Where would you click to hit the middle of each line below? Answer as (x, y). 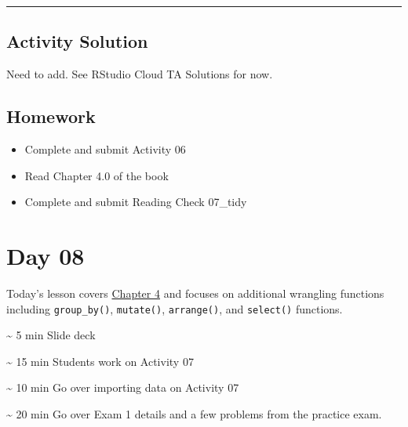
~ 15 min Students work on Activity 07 (100, 361)
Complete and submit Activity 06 (105, 149)
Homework (51, 116)
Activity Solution (77, 41)
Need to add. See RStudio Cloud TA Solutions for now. (140, 74)
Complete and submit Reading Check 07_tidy (136, 202)
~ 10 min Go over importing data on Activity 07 (123, 387)
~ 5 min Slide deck (51, 335)
